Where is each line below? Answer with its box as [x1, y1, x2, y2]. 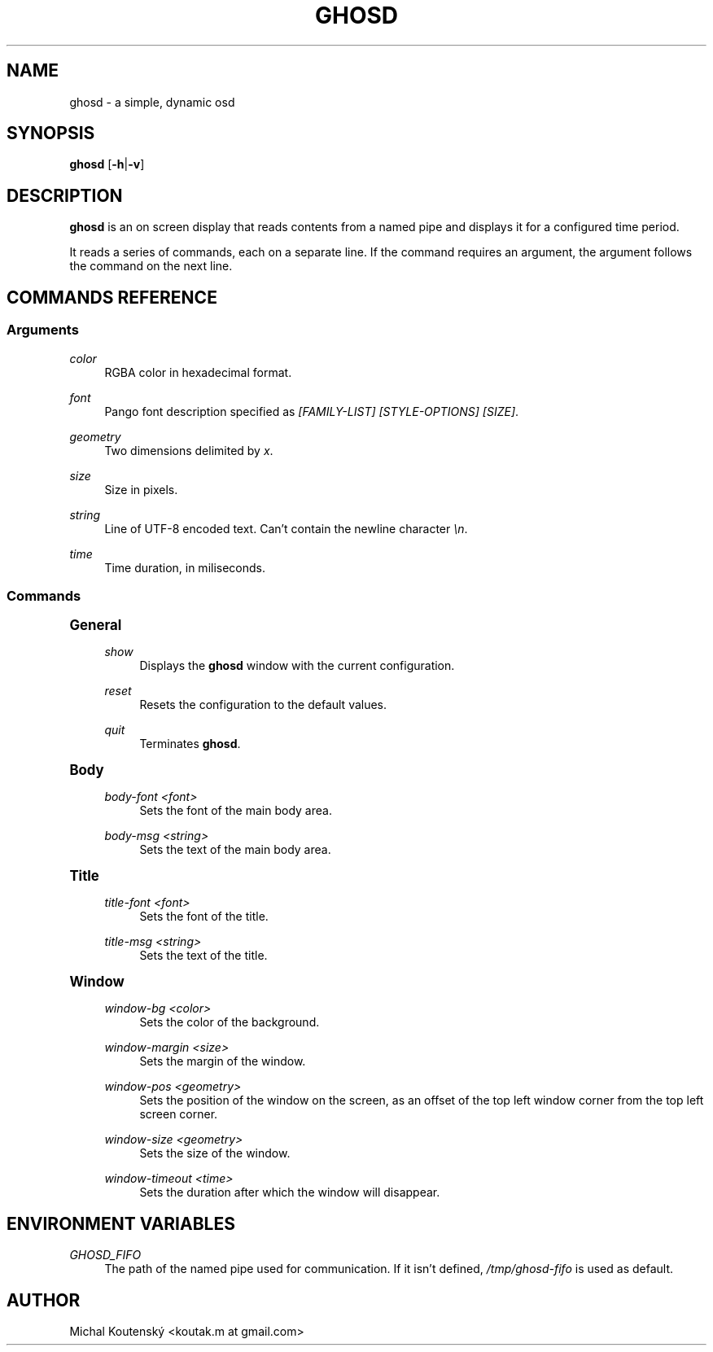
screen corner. [139, 1107, 218, 1122]
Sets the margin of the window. [139, 1054, 306, 1069]
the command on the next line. [69, 259, 233, 273]
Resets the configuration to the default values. [139, 698, 387, 712]
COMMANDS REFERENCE [7, 287, 217, 308]
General [69, 617, 122, 634]
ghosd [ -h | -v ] [69, 157, 145, 172]
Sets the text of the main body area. [139, 842, 331, 857]
